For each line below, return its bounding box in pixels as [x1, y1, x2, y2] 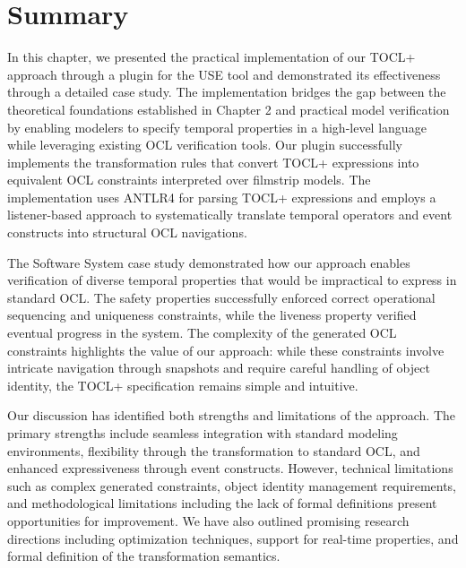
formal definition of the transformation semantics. [7, 546, 280, 565]
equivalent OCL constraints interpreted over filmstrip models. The [7, 170, 371, 189]
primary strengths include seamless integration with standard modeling [7, 424, 398, 442]
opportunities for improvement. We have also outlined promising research [7, 511, 410, 529]
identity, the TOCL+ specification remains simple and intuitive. [7, 375, 358, 394]
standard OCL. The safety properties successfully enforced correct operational [7, 288, 436, 306]
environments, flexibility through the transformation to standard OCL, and [7, 441, 420, 460]
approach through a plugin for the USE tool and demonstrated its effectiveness [7, 65, 441, 83]
